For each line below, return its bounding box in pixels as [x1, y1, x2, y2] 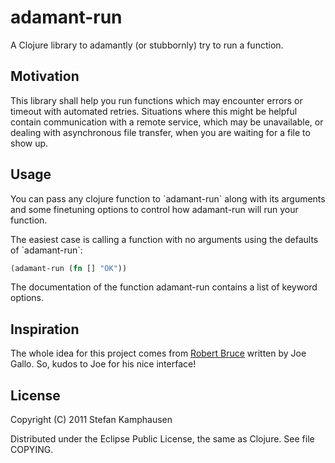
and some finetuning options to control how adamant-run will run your [10, 203, 299, 215]
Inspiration [10, 321, 80, 338]
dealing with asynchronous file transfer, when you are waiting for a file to [10, 126, 311, 138]
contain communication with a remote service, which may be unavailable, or [10, 116, 324, 128]
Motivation [10, 68, 80, 85]
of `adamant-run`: [10, 244, 83, 256]
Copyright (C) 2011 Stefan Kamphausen [10, 414, 173, 426]
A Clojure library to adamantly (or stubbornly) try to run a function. [10, 39, 284, 51]
